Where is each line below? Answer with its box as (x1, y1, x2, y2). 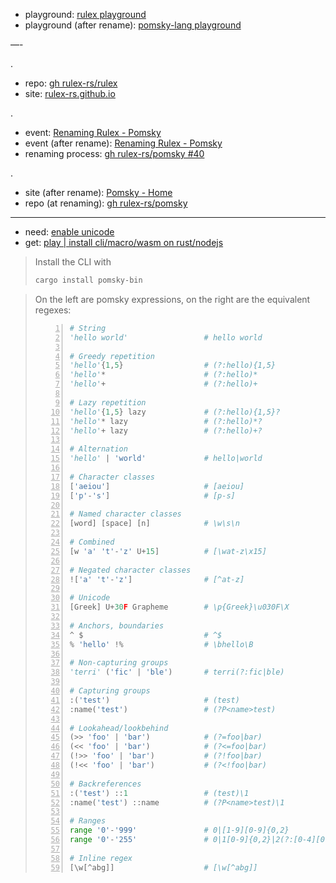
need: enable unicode (24, 226, 115, 238)
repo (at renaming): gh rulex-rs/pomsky (24, 197, 188, 209)
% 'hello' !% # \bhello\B (69, 639, 254, 649)
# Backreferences (69, 779, 142, 789)
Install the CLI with (34, 256, 112, 268)
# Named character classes (69, 509, 182, 519)
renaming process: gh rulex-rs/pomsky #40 (24, 148, 205, 159)
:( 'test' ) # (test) (69, 695, 240, 705)
